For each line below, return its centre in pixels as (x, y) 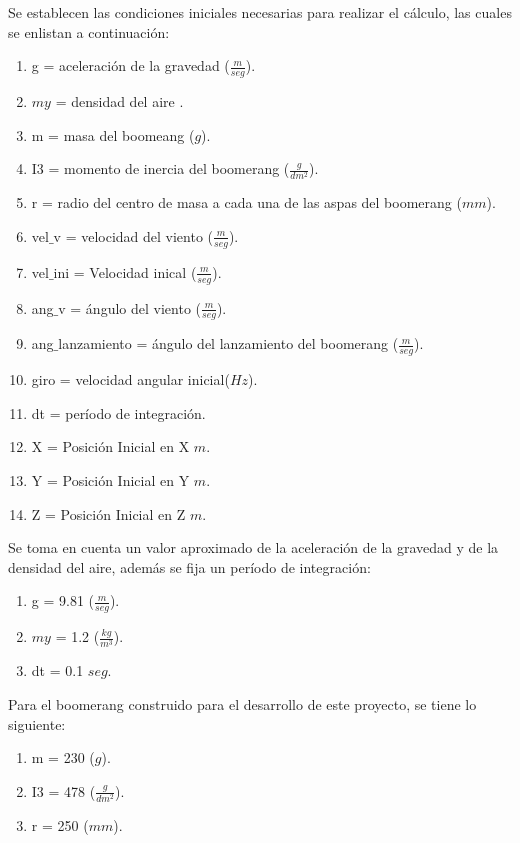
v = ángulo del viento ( (130, 307)
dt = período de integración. (118, 412)
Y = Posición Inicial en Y (110, 480)
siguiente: (37, 723)
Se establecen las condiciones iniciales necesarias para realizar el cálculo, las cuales (260, 12)
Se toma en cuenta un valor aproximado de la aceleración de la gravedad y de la (253, 547)
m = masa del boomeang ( (113, 134)
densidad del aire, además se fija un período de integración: (189, 566)
